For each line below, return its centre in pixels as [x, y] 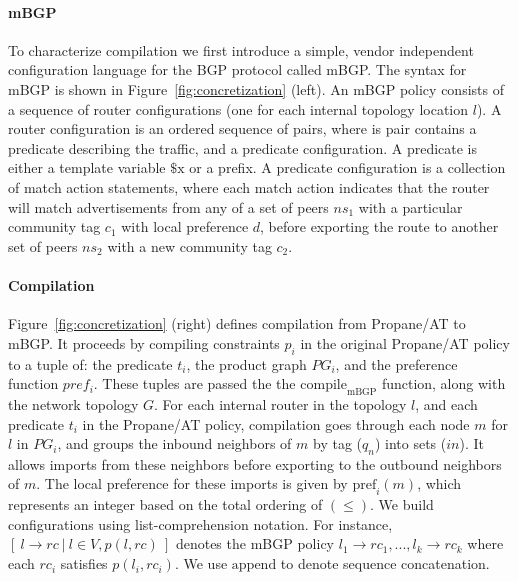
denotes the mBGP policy [255, 543]
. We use [201, 563]
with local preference [185, 226]
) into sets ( [410, 443]
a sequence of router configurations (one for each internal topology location [238, 108]
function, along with [443, 383]
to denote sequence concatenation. [385, 563]
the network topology [73, 403]
